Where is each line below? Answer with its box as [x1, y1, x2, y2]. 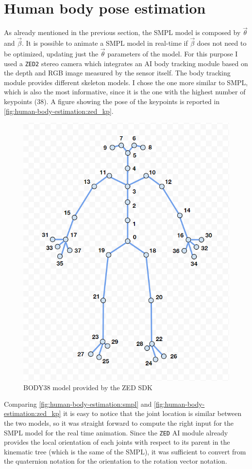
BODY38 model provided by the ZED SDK [23, 382, 152, 393]
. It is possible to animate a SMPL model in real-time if [22, 38, 188, 48]
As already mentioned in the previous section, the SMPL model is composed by [4, 27, 241, 37]
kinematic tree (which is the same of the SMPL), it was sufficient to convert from [4, 446, 246, 456]
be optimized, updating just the [4, 48, 99, 58]
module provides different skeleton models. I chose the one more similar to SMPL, [4, 77, 248, 87]
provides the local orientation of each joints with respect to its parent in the [4, 437, 230, 447]
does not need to [197, 38, 247, 48]
